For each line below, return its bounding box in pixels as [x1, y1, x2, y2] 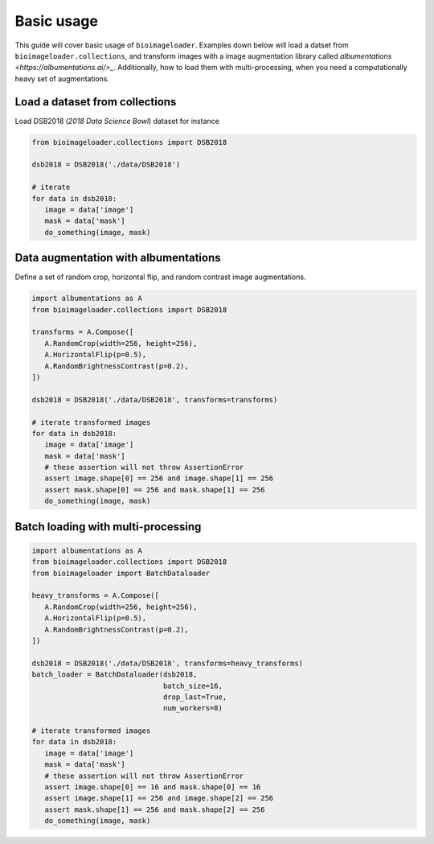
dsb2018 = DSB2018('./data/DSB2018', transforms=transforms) [31, 395, 278, 404]
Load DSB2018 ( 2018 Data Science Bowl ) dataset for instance [14, 116, 220, 126]
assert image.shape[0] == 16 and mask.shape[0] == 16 [44, 783, 261, 792]
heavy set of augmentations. [14, 73, 110, 84]
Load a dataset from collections [14, 95, 177, 109]
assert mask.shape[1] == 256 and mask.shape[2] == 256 [44, 805, 265, 814]
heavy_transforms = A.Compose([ [31, 591, 160, 600]
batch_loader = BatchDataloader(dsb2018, [31, 670, 198, 679]
